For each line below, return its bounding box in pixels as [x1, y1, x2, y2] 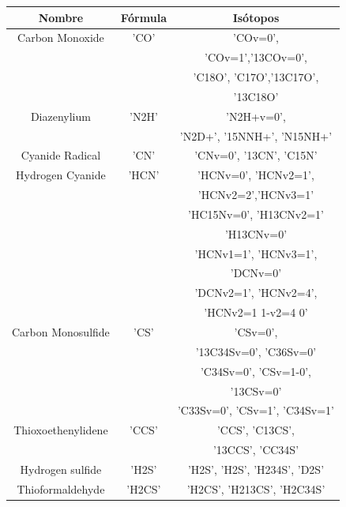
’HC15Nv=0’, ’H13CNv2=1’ [188, 205, 324, 222]
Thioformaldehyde [17, 480, 105, 497]
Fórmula [120, 9, 167, 25]
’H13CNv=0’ [224, 225, 288, 242]
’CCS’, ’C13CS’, [216, 422, 295, 438]
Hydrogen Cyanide [16, 167, 106, 183]
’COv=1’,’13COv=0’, [205, 49, 307, 66]
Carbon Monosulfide [12, 324, 110, 340]
